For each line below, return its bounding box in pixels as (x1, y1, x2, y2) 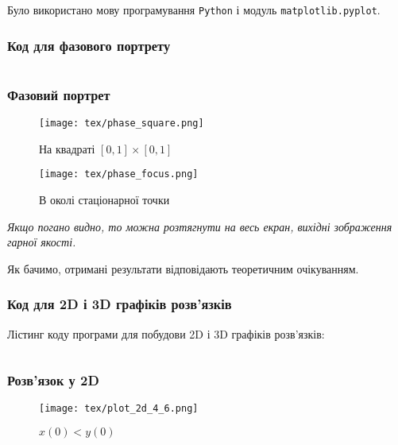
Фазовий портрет (7, 84, 110, 104)
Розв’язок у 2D (7, 370, 99, 390)
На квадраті (39, 140, 95, 157)
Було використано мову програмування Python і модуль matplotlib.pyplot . (7, 2, 381, 17)
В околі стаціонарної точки (39, 192, 170, 207)
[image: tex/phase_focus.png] (39, 168, 199, 180)
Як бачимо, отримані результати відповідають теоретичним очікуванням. (7, 260, 359, 277)
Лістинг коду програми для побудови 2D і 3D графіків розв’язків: (7, 325, 325, 342)
